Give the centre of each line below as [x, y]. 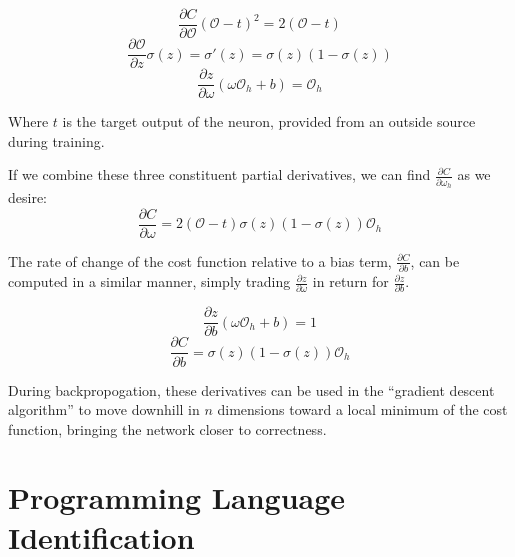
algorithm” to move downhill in [104, 409]
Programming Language [177, 497]
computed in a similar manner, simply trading [149, 281]
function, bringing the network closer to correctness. [167, 428]
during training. [56, 140]
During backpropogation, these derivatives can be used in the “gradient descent [251, 389]
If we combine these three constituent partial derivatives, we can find [219, 174]
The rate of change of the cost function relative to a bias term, [200, 260]
